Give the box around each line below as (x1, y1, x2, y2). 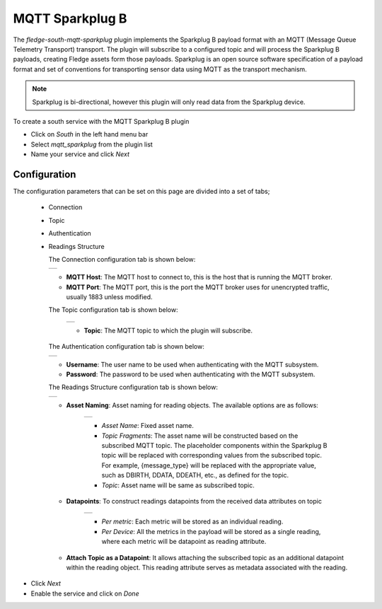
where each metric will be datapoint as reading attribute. (101, 538, 267, 546)
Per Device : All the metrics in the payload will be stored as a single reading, (101, 527, 321, 535)
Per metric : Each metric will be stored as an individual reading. (101, 517, 284, 526)
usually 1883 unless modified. (66, 293, 153, 301)
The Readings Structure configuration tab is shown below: (48, 383, 219, 392)
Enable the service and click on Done (30, 589, 139, 598)
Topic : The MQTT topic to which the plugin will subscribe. (83, 326, 253, 335)
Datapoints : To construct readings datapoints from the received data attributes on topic (66, 497, 322, 505)
